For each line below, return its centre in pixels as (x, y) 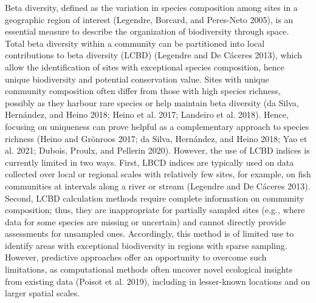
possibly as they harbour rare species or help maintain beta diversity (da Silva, (152, 102)
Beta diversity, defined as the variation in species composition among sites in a (151, 7)
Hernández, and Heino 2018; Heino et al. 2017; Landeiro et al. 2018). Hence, (147, 114)
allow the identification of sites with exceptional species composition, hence (145, 66)
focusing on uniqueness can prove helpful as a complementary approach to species (157, 126)
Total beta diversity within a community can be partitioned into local (135, 43)
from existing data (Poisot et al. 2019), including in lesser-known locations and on (158, 281)
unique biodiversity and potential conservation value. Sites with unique (137, 79)
